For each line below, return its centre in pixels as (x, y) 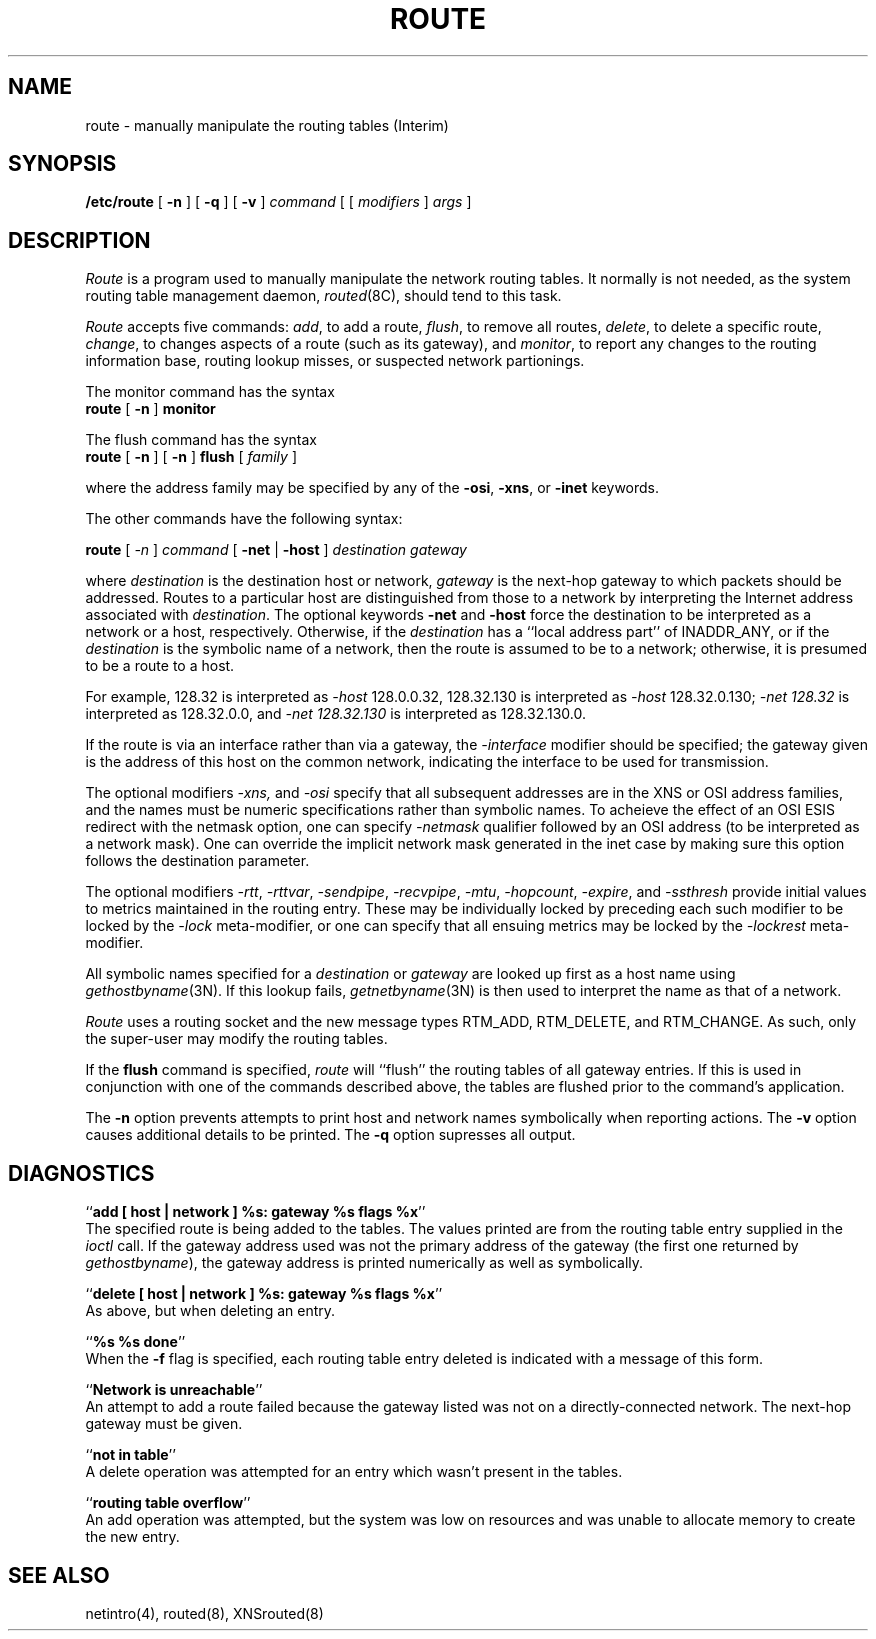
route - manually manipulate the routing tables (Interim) (267, 125)
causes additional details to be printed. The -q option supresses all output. (330, 1135)
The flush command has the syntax (201, 440)
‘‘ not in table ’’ (130, 1455)
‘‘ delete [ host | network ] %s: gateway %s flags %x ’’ (264, 1294)
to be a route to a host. (160, 666)
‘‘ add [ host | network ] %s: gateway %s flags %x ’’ (255, 1212)
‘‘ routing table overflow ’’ (168, 1503)
